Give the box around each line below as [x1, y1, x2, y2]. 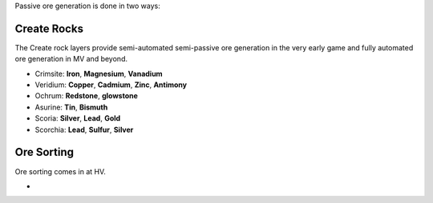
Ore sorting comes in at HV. [14, 166, 106, 176]
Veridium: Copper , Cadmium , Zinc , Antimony [34, 80, 188, 90]
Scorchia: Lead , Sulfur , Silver [34, 125, 134, 134]
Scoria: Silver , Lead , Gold [34, 113, 121, 123]
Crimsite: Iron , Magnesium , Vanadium [34, 69, 164, 78]
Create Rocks [14, 22, 84, 35]
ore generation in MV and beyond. [14, 54, 128, 64]
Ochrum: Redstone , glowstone [34, 91, 138, 101]
